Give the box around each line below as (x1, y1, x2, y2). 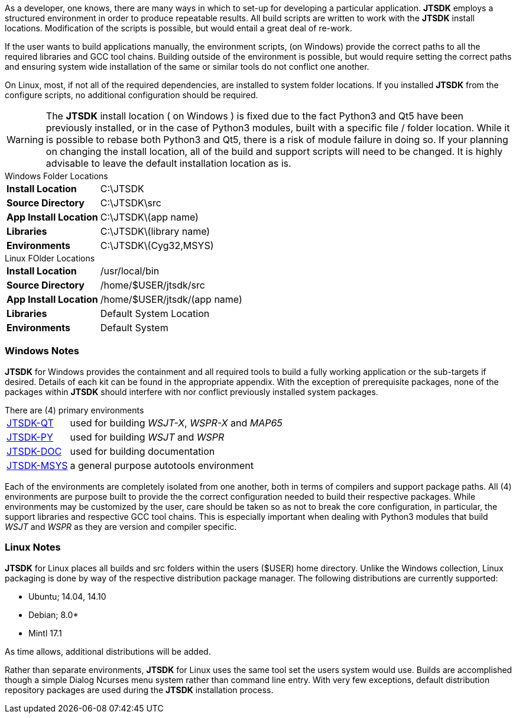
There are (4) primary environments (5, 405, 144, 415)
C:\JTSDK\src (100, 197, 161, 209)
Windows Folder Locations (5, 171, 108, 181)
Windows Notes (5, 345, 79, 357)
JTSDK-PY (7, 431, 53, 443)
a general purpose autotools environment (70, 459, 254, 471)
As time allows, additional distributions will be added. (5, 646, 211, 656)
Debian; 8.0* (28, 609, 79, 620)
